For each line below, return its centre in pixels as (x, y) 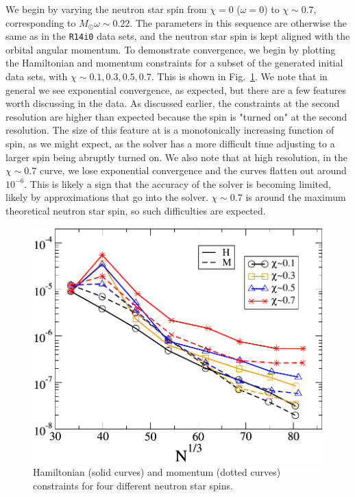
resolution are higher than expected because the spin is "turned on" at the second (176, 116)
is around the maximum (296, 197)
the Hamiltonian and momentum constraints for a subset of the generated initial (174, 63)
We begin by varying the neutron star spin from (106, 9)
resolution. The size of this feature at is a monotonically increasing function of (170, 130)
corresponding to (41, 22)
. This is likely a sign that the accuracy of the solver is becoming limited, (177, 183)
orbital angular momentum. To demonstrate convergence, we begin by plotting (171, 49)
